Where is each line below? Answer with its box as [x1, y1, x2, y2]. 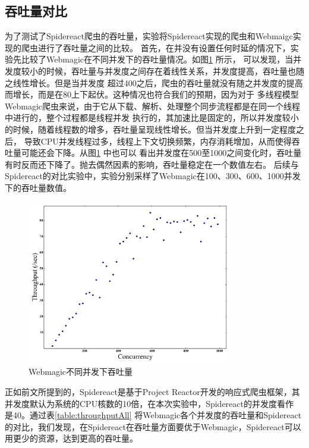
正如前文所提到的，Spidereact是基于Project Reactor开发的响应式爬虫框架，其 [5, 385, 300, 397]
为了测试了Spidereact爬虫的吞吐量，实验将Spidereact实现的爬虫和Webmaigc [5, 30, 293, 42]
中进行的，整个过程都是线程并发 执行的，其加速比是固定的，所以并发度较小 [5, 111, 299, 124]
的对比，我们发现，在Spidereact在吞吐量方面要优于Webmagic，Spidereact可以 [5, 420, 301, 433]
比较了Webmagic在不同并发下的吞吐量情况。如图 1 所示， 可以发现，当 [21, 53, 294, 65]
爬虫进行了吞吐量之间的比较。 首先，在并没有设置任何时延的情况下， [21, 41, 291, 54]
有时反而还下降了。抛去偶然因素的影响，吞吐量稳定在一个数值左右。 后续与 [5, 158, 299, 170]
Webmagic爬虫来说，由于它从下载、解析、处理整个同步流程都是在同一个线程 [5, 99, 300, 112]
